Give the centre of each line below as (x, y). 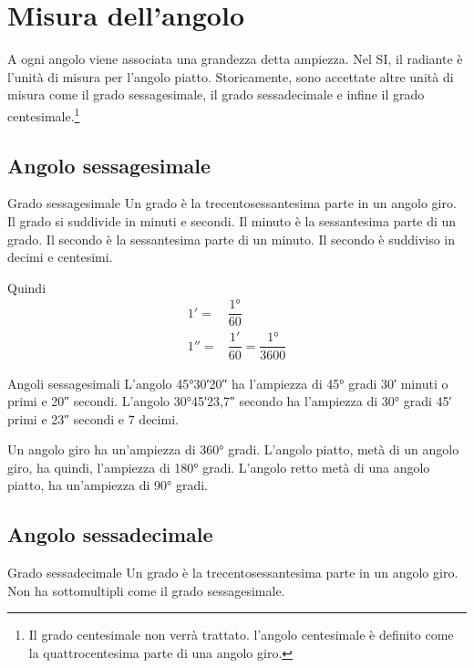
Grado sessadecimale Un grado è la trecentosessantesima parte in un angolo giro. (233, 573)
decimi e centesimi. (60, 257)
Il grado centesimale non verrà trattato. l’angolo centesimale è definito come (241, 635)
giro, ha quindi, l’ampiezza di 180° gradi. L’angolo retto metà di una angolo (219, 467)
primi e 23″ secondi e (66, 418)
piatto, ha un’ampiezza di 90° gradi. (108, 485)
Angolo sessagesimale (109, 165)
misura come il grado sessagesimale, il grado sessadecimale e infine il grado (216, 94)
